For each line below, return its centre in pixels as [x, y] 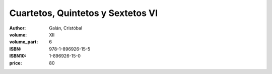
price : [16, 63]
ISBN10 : [18, 56]
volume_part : [24, 42]
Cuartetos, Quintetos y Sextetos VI [84, 13]
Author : [18, 28]
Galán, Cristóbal [66, 28]
